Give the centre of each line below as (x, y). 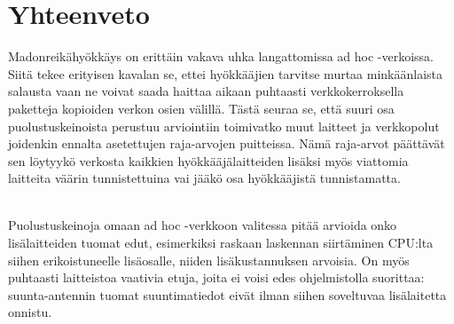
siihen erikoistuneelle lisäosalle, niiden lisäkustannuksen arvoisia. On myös (209, 260)
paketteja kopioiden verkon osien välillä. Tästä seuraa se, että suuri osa (201, 108)
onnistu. (30, 312)
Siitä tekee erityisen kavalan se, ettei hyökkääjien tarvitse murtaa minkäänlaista (226, 73)
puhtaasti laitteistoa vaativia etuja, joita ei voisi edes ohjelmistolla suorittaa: (216, 277)
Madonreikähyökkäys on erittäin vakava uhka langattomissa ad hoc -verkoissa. (221, 56)
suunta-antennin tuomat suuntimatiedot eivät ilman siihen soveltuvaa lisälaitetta (227, 294)
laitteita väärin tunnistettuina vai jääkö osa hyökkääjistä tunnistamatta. (204, 178)
